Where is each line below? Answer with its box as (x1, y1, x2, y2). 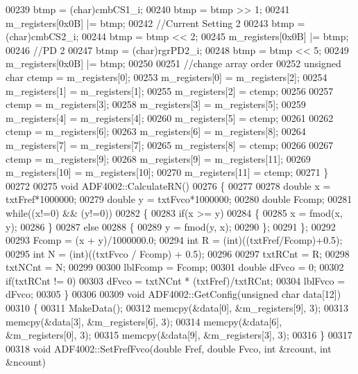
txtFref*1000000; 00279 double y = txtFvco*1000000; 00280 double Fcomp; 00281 (6, 192, 352, 206)
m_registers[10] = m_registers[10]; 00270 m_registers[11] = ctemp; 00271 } (6, 165, 329, 179)
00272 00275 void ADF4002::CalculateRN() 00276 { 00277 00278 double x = (6, 178, 331, 193)
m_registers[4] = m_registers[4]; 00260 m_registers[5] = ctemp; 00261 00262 (6, 110, 334, 125)
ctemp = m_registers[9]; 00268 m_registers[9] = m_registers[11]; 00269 (6, 151, 311, 166)
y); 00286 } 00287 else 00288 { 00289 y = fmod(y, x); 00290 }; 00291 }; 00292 (6, 219, 336, 233)
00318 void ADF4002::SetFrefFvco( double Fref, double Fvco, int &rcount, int (6, 341, 332, 355)
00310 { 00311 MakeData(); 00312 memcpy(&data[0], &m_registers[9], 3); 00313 (6, 301, 348, 315)
